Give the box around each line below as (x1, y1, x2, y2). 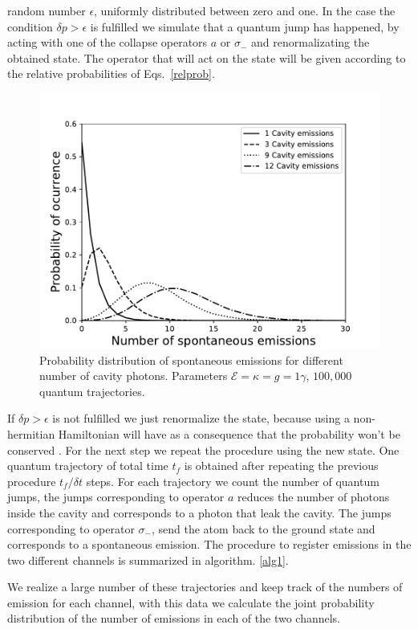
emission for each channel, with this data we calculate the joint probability (7, 594, 375, 611)
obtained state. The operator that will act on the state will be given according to (7, 49, 406, 66)
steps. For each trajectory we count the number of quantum (86, 472, 379, 489)
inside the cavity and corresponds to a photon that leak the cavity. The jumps (7, 504, 392, 521)
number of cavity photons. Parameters (39, 367, 228, 384)
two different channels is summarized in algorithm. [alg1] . (7, 551, 289, 568)
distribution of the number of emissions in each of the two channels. (7, 610, 341, 627)
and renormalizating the (251, 34, 370, 51)
